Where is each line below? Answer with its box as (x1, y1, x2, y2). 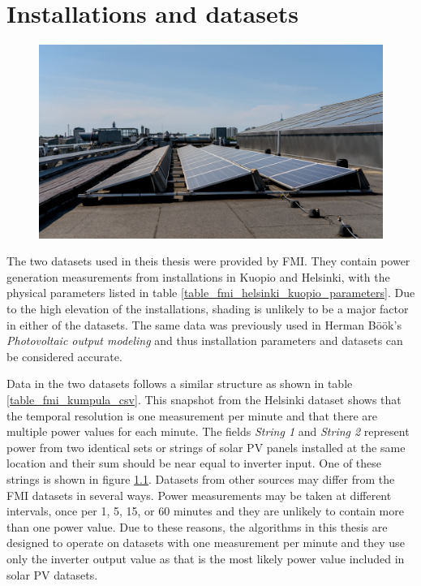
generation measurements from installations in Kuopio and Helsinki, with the (6, 268, 390, 285)
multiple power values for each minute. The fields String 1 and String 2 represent (6, 423, 410, 440)
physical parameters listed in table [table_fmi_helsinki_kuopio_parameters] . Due (6, 284, 415, 301)
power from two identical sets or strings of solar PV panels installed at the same (6, 438, 406, 455)
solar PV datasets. (6, 566, 98, 583)
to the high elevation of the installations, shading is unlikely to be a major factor (6, 300, 409, 317)
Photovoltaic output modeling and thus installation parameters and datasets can (6, 332, 403, 349)
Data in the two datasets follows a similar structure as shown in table (6, 375, 353, 392)
